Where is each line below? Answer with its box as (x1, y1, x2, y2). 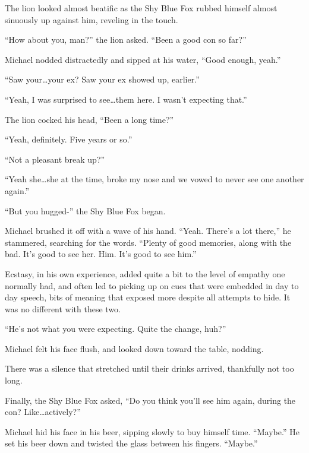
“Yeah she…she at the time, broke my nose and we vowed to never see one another (5, 173, 304, 185)
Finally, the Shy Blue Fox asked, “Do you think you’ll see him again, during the (5, 394, 296, 406)
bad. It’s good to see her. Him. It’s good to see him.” (5, 248, 197, 260)
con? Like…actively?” (5, 406, 81, 418)
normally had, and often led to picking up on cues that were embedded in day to (5, 279, 299, 292)
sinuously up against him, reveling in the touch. (5, 13, 178, 26)
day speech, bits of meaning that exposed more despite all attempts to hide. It (5, 291, 291, 303)
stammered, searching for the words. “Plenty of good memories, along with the (5, 236, 292, 248)
